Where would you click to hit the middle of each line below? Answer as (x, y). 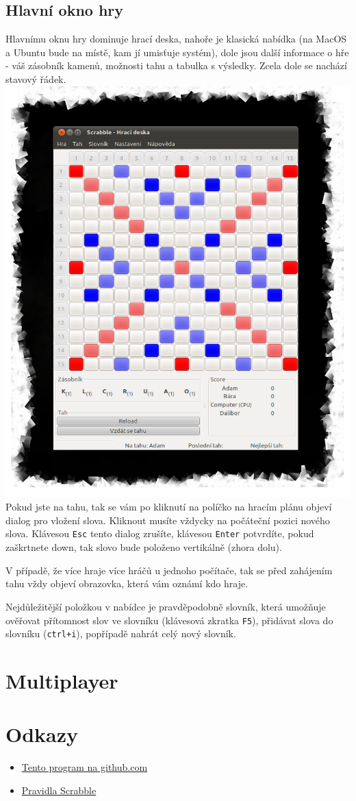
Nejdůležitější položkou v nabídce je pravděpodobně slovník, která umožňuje (166, 606)
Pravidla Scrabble (59, 790)
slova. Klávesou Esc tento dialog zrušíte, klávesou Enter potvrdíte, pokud (160, 533)
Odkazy (42, 734)
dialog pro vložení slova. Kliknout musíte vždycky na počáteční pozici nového (168, 520)
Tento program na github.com (85, 767)
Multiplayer (62, 680)
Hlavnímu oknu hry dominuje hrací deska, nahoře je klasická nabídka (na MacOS (176, 39)
